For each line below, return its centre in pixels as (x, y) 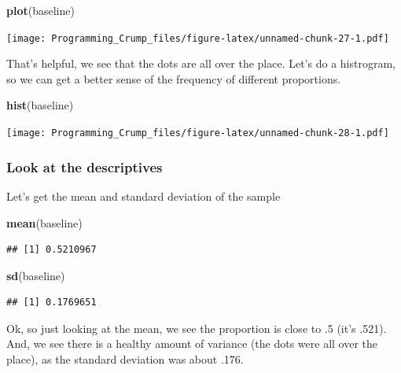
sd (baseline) (36, 275)
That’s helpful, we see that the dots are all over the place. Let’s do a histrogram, (201, 63)
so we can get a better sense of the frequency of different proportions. (174, 78)
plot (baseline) (40, 10)
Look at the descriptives (85, 166)
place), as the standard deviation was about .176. (125, 359)
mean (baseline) (44, 222)
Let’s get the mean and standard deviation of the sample (143, 196)
